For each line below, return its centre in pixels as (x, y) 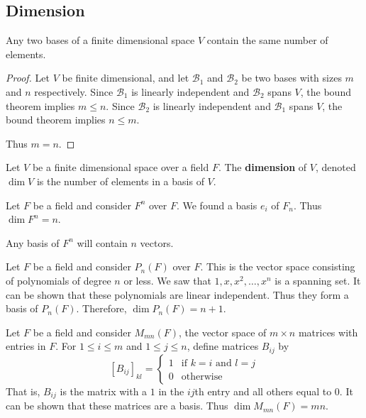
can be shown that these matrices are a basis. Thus (117, 406)
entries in (26, 346)
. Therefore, (101, 308)
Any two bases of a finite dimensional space (100, 40)
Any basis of (33, 242)
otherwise (202, 376)
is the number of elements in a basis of (120, 181)
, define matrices (223, 346)
